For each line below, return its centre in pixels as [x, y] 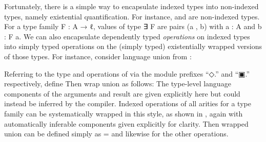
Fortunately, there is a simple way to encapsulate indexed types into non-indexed [131, 6]
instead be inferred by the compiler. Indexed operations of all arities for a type [128, 103]
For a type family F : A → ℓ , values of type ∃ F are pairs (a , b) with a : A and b [133, 26]
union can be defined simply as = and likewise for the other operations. [116, 134]
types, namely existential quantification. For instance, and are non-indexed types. [132, 16]
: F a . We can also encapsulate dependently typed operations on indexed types [127, 36]
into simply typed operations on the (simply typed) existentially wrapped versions [133, 46]
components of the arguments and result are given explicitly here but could [122, 93]
